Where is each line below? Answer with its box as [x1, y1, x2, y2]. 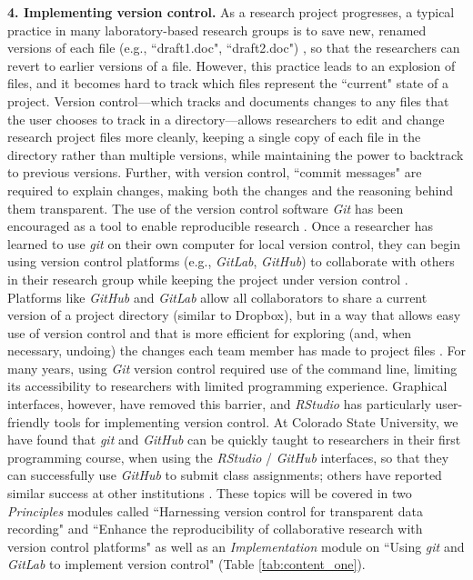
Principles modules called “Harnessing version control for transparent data [7, 501, 423, 520]
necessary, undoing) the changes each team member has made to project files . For [7, 341, 466, 360]
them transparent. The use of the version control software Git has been [7, 198, 404, 217]
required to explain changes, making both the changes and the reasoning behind [7, 180, 453, 199]
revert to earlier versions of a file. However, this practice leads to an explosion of [7, 55, 456, 75]
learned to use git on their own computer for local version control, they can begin [7, 234, 460, 253]
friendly [7, 412, 50, 431]
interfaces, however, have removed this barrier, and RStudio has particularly [7, 395, 431, 414]
